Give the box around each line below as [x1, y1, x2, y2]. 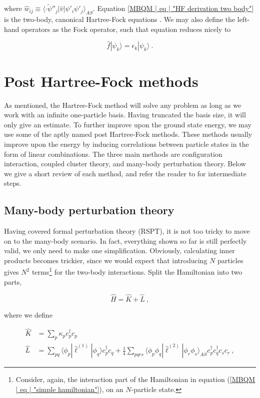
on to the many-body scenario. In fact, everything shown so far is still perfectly [4, 235, 247, 246]
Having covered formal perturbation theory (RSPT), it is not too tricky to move [4, 226, 250, 236]
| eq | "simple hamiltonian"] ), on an [15, 384, 123, 394]
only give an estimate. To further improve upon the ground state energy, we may [4, 119, 252, 129]
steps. [4, 178, 21, 188]
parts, [4, 276, 22, 287]
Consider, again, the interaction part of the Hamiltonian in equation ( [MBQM [15, 374, 255, 385]
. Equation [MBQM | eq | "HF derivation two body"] [93, 3, 254, 13]
